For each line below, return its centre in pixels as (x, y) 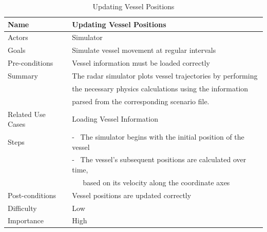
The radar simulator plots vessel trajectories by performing (165, 75)
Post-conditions (32, 195)
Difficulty (22, 208)
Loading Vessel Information (115, 119)
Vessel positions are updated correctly (132, 195)
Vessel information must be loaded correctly (141, 63)
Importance (26, 220)
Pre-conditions (31, 63)
